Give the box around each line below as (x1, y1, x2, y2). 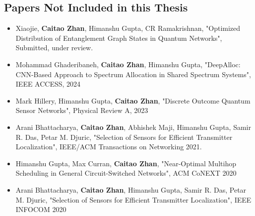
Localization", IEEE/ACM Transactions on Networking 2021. (15, 141, 202, 152)
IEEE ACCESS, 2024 (15, 79, 81, 89)
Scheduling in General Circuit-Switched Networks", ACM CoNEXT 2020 (15, 168, 237, 178)
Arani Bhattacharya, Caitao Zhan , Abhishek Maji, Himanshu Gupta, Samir (15, 121, 251, 132)
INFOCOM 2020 (15, 204, 66, 215)
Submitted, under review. (15, 42, 93, 53)
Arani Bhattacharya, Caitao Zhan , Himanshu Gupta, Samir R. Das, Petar (15, 184, 247, 195)
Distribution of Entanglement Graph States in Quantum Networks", (15, 32, 222, 43)
